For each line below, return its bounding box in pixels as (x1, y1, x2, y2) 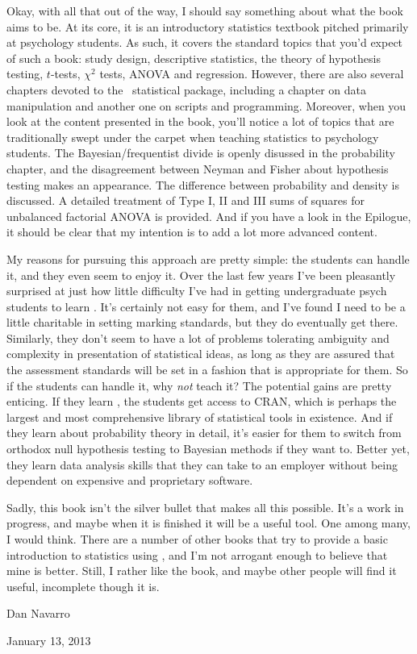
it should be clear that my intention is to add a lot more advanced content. (6, 223, 377, 240)
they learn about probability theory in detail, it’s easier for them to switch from (6, 424, 402, 441)
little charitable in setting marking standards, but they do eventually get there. (6, 314, 398, 331)
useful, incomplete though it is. (6, 577, 160, 594)
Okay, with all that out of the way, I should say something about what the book (6, 2, 403, 19)
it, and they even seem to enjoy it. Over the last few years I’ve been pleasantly (6, 266, 396, 283)
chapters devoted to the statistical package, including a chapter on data (6, 81, 366, 98)
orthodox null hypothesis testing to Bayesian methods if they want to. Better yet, (6, 440, 410, 457)
